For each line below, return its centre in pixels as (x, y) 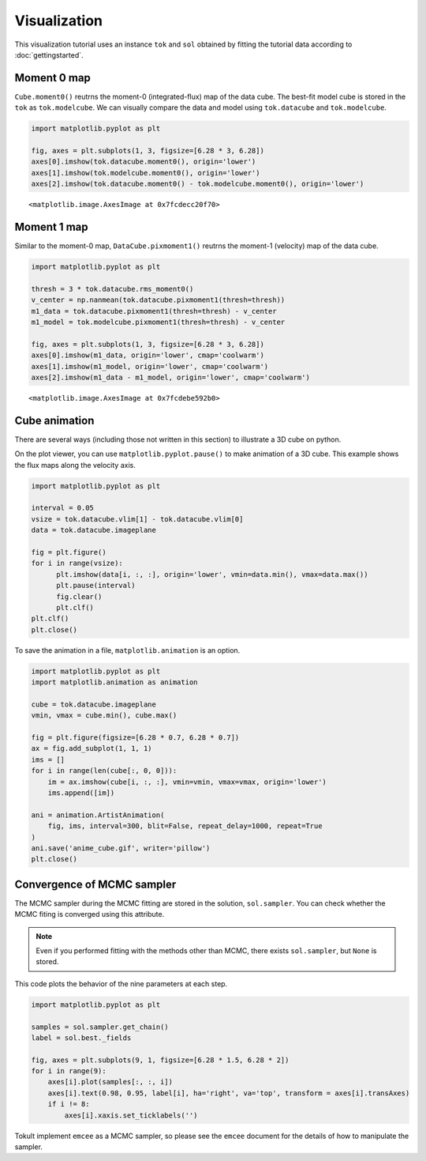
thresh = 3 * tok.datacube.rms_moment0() (112, 289)
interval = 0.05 (63, 508)
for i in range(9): (69, 1071)
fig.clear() (79, 596)
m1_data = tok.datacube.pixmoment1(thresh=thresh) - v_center (154, 311)
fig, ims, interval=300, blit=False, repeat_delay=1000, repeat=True (185, 826)
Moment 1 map (51, 226)
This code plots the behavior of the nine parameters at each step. (121, 983)
